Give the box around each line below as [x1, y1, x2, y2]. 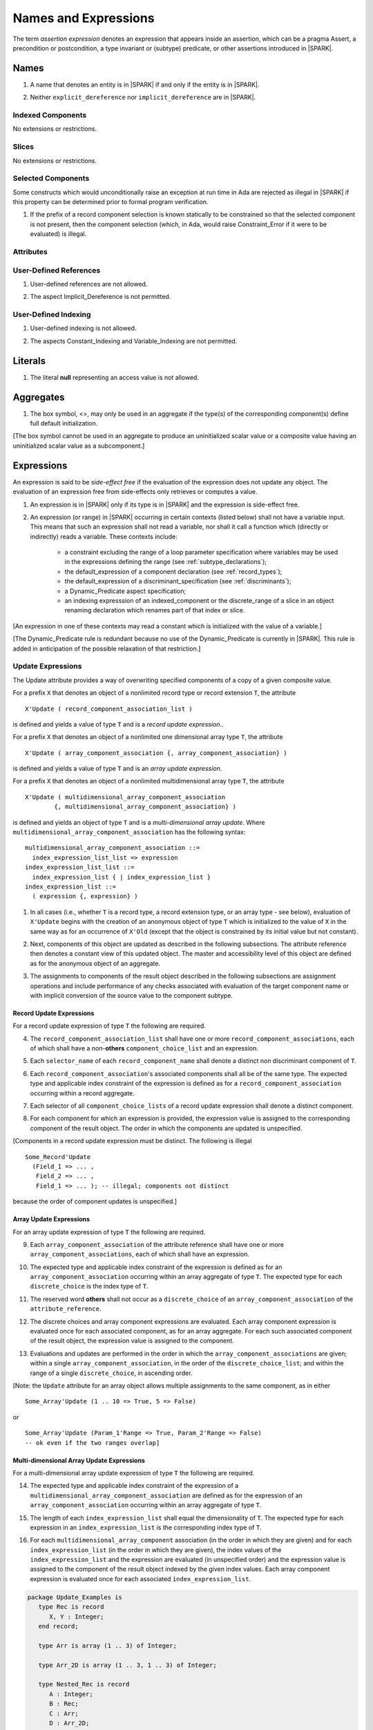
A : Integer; [49, 1690, 93, 1698]
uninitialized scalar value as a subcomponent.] [12, 441, 145, 450]
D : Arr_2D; [49, 1719, 90, 1727]
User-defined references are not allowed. [30, 280, 148, 288]
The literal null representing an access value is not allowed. [30, 373, 200, 381]
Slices [12, 142, 35, 152]
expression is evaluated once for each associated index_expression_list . [30, 1574, 251, 1583]
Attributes [12, 246, 48, 256]
